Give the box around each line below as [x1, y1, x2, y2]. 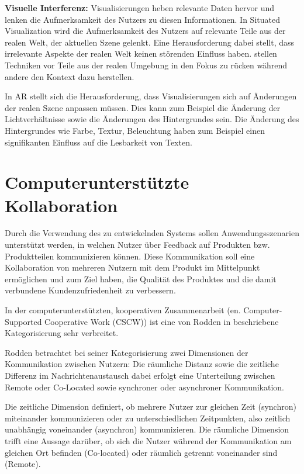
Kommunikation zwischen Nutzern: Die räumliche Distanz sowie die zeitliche [5, 358, 279, 370]
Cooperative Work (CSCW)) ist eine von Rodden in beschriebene [44, 315, 279, 327]
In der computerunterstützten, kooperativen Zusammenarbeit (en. [5, 304, 241, 316]
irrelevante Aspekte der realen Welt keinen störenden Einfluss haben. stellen [5, 47, 277, 60]
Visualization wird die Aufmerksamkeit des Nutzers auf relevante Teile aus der [5, 25, 286, 37]
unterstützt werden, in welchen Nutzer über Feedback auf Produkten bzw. [5, 238, 270, 251]
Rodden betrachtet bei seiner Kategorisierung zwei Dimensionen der [5, 346, 248, 358]
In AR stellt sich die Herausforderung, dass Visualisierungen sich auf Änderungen [5, 90, 297, 102]
